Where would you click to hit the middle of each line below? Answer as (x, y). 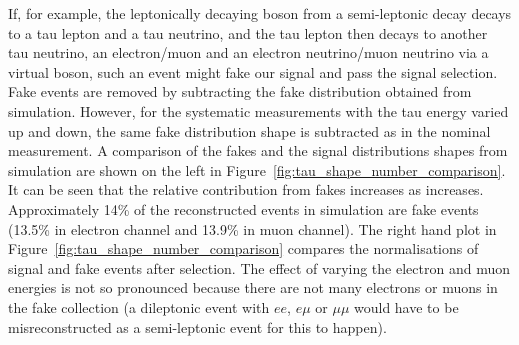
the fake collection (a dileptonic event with (139, 306)
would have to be (406, 306)
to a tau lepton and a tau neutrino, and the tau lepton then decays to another (248, 32)
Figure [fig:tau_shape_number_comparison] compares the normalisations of (243, 248)
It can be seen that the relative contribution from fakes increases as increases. (246, 189)
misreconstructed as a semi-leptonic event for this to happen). (197, 326)
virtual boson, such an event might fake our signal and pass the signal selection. (253, 71)
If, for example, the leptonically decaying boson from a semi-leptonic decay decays (260, 13)
